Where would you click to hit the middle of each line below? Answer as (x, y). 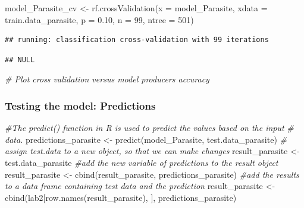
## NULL (20, 60)
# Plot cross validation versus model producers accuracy (107, 79)
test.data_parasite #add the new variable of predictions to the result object (142, 162)
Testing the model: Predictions (80, 105)
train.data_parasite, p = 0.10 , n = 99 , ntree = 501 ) (99, 19)
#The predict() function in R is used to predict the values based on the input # (149, 128)
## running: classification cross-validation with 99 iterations (137, 40)
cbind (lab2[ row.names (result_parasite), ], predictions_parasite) (121, 197)
